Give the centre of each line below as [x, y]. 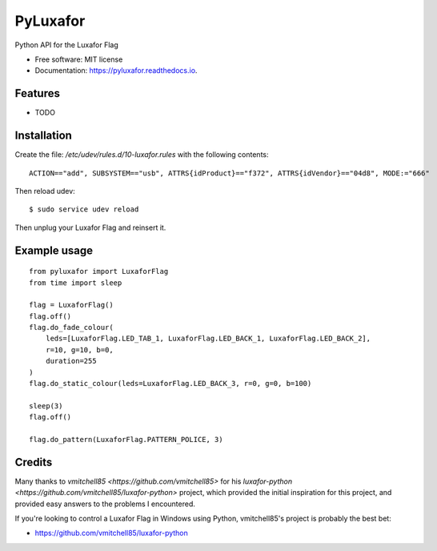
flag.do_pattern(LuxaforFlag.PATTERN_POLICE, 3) [126, 439]
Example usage [54, 250]
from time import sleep [76, 283]
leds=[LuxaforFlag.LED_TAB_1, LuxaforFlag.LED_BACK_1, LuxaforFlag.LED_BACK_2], [208, 339]
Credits [34, 462]
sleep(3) [46, 406]
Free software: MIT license [79, 59]
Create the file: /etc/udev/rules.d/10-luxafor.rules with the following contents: [142, 155]
